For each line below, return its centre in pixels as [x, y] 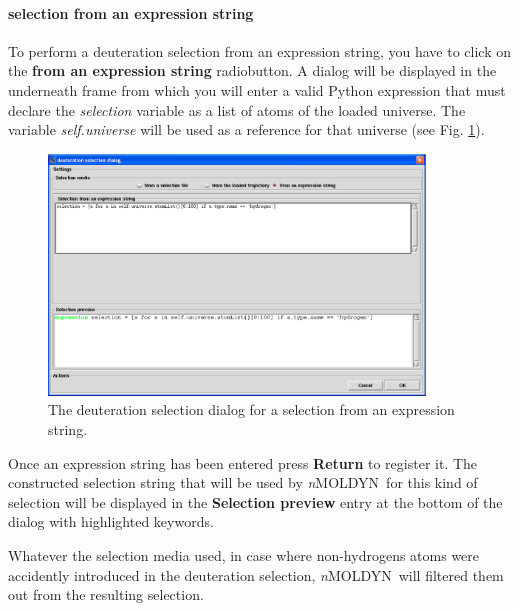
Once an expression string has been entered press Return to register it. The [243, 462]
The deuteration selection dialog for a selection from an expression [251, 409]
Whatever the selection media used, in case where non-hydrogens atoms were [244, 555]
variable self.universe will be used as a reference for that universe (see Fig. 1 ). [246, 129]
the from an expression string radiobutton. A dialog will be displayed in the [252, 70]
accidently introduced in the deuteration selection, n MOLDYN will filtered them [256, 574]
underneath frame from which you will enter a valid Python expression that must [257, 89]
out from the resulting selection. [106, 594]
